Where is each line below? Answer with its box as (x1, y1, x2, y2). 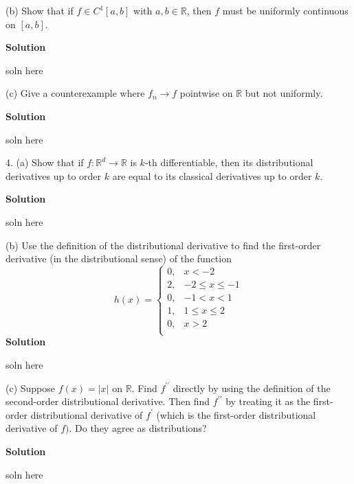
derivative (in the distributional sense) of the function (5, 251, 232, 266)
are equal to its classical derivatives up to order (112, 168, 312, 183)
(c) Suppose (5, 380, 56, 395)
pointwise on (179, 86, 233, 100)
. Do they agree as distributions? (69, 421, 207, 435)
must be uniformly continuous (222, 3, 349, 17)
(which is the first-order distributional (156, 407, 316, 422)
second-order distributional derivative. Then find (5, 394, 210, 408)
